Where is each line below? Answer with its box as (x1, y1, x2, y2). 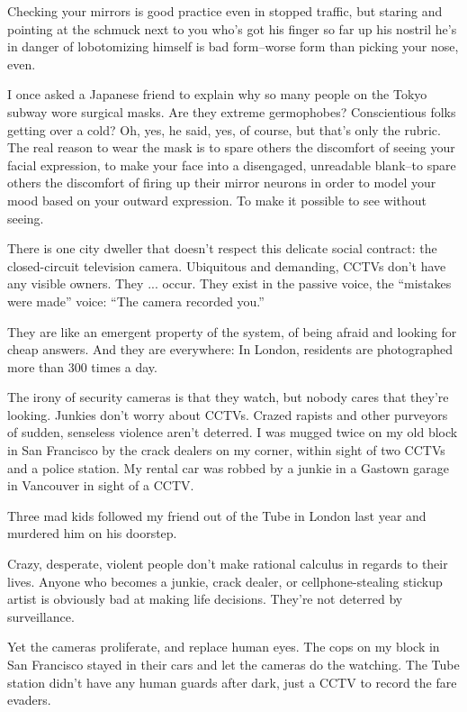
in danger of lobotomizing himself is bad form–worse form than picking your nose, (7, 37, 459, 56)
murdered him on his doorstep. (7, 524, 177, 543)
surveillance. (7, 607, 75, 625)
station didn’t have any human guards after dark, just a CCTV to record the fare (7, 672, 457, 691)
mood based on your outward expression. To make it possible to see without (7, 190, 427, 209)
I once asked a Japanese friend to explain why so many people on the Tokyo (7, 85, 427, 104)
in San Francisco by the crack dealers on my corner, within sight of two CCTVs (7, 441, 445, 460)
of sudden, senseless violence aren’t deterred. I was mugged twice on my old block (7, 423, 458, 442)
